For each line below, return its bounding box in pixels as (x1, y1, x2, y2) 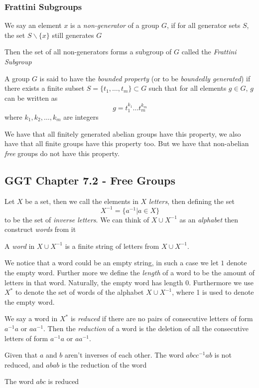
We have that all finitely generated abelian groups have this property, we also (4, 128, 241, 139)
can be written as (4, 92, 58, 103)
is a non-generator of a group (70, 20, 159, 30)
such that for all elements (148, 83, 227, 93)
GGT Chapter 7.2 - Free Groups (4, 172, 175, 188)
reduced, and (4, 359, 44, 370)
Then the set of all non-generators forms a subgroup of (4, 46, 172, 57)
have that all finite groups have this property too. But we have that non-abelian (4, 138, 249, 149)
